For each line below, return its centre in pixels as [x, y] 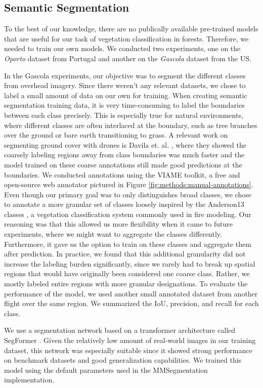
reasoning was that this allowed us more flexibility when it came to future [118, 224]
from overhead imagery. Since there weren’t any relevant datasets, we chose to [125, 85]
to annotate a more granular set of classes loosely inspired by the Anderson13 [124, 204]
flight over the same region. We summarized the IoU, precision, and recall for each [131, 303]
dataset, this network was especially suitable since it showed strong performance [128, 350]
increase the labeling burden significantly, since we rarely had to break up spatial [130, 263]
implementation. [29, 380]
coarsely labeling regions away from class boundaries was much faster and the [124, 155]
